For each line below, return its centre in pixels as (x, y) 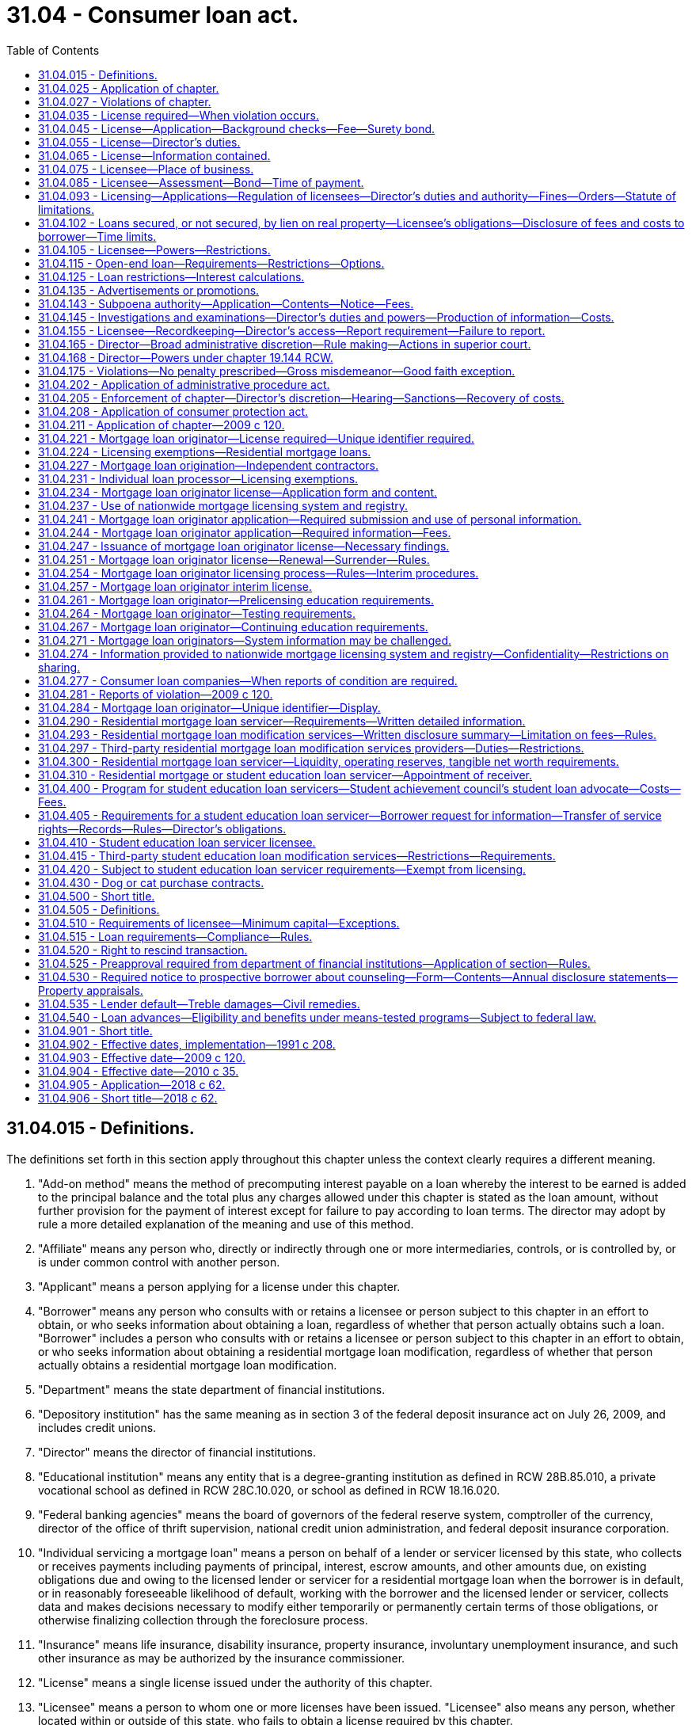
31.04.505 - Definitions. (99, 909)
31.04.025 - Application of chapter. (129, 88)
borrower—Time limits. (97, 236)
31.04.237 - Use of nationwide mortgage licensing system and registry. (223, 505)
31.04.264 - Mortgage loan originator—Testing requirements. (197, 613)
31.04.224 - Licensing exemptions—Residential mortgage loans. (205, 451)
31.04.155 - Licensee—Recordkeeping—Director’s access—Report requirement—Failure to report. (292, 330)
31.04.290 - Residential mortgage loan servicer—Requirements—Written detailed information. (282, 721)
